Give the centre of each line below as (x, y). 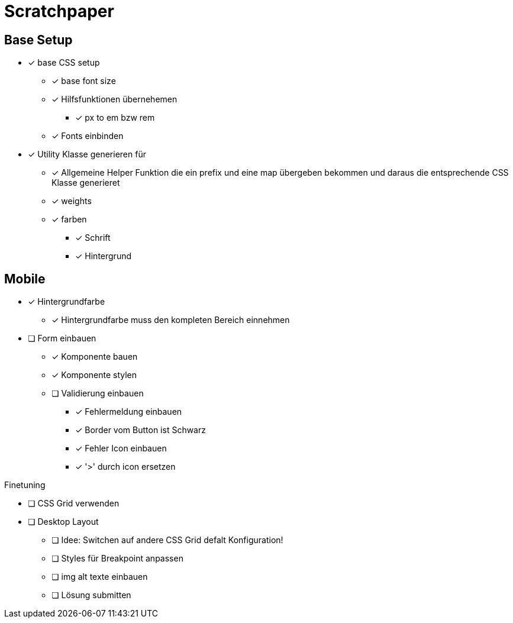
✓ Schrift (93, 238)
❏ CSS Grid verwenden (74, 503)
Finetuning (25, 485)
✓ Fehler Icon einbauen (121, 448)
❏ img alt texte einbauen (100, 577)
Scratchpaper (59, 11)
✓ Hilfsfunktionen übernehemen (114, 99)
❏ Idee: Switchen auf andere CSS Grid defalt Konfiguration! (167, 540)
